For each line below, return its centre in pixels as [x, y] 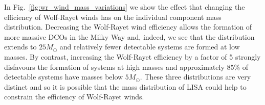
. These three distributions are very [195, 77]
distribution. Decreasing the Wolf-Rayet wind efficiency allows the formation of [128, 27]
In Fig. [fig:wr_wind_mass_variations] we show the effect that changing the [125, 7]
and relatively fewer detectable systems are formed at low [150, 47]
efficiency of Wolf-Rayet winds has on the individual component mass [113, 17]
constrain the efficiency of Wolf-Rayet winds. [74, 97]
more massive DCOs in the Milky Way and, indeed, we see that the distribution [129, 36]
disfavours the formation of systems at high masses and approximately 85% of [126, 67]
